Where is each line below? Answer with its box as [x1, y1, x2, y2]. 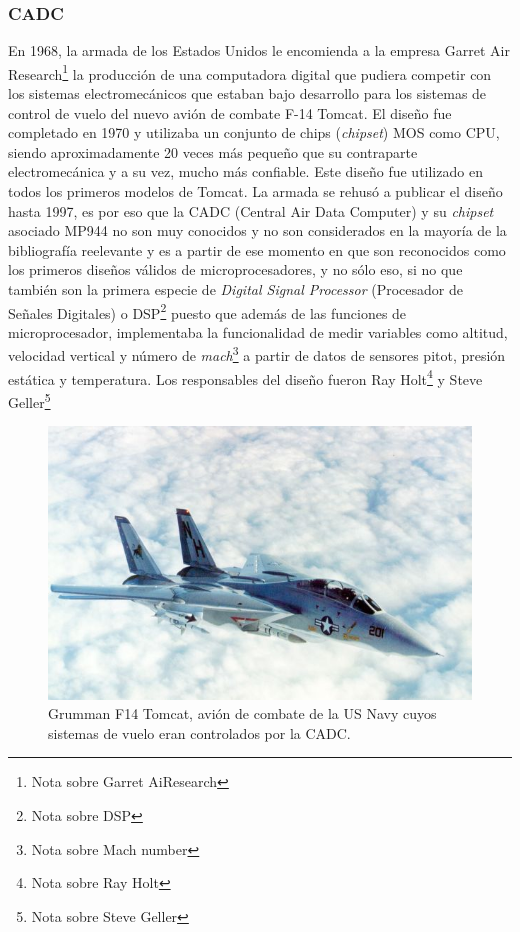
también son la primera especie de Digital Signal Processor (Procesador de [8, 279, 463, 299]
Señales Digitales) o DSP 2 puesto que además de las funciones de [8, 299, 407, 323]
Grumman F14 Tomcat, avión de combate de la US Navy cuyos [48, 703, 437, 724]
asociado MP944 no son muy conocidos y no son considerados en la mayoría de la [8, 220, 507, 241]
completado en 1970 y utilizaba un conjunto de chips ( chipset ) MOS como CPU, [8, 122, 500, 143]
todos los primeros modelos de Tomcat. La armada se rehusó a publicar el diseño [8, 181, 503, 202]
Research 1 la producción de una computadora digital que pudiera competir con [8, 60, 492, 84]
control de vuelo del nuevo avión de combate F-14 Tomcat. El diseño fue [8, 102, 452, 123]
